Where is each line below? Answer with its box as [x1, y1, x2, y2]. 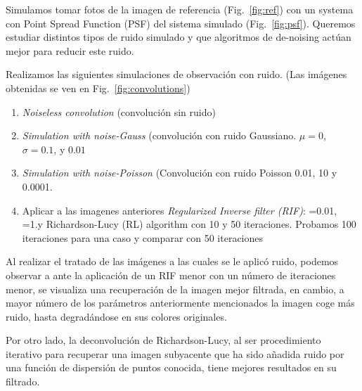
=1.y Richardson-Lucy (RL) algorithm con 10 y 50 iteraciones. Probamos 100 [22, 217, 356, 231]
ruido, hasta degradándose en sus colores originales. [6, 309, 227, 323]
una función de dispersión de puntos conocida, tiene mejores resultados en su [6, 360, 337, 375]
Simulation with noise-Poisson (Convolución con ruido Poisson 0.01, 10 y [22, 165, 337, 180]
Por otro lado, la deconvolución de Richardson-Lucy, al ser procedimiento [6, 333, 321, 347]
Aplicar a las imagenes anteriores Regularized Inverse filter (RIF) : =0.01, [22, 203, 337, 217]
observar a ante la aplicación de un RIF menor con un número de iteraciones [6, 267, 336, 282]
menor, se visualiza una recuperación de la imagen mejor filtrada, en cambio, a [6, 281, 344, 296]
